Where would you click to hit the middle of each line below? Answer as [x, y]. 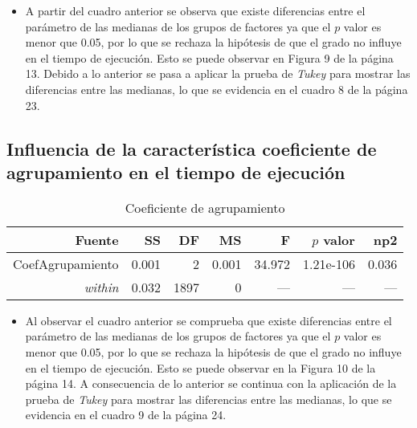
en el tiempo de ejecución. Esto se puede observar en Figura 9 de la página [209, 57]
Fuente [97, 239]
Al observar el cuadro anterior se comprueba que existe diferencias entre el [208, 320]
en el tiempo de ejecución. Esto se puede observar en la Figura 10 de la [200, 367]
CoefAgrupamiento [66, 263]
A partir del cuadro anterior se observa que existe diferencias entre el [195, 10]
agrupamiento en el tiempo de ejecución [176, 171]
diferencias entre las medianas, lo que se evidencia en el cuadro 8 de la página [217, 89]
